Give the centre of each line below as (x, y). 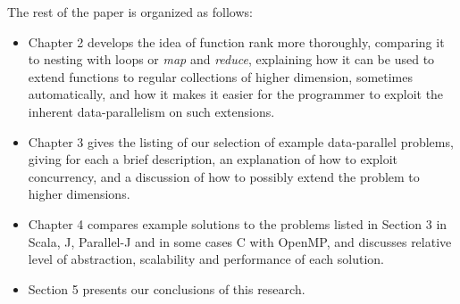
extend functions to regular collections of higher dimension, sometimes (221, 76)
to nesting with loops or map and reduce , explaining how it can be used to (231, 59)
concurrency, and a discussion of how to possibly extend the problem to (224, 176)
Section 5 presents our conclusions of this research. (167, 288)
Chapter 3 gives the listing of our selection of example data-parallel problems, (241, 141)
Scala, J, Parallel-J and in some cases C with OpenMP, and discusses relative (240, 241)
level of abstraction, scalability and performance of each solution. (206, 259)
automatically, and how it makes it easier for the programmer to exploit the (236, 94)
